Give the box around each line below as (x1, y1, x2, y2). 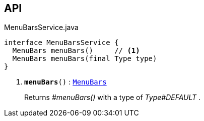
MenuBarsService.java (4, 23, 79, 32)
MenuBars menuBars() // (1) (12, 46, 140, 55)
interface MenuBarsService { (4, 38, 119, 47)
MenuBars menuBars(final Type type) (12, 54, 157, 63)
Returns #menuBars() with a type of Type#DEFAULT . (24, 93, 201, 102)
